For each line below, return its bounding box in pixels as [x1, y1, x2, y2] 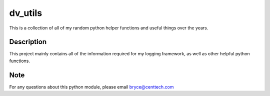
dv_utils [9, 7, 42, 18]
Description [9, 38, 47, 46]
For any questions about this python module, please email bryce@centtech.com [9, 84, 174, 90]
